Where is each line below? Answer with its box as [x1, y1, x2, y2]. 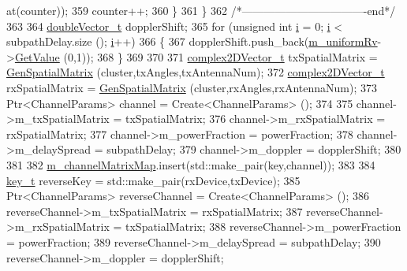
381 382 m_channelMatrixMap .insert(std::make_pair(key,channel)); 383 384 [6, 156, 375, 173]
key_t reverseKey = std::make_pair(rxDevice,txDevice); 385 [6, 172, 301, 188]
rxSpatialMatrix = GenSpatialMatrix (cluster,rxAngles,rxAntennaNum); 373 [6, 79, 377, 95]
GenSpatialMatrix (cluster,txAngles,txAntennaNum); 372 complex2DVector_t [6, 64, 385, 80]
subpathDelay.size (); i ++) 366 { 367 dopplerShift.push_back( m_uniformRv [6, 33, 378, 50]
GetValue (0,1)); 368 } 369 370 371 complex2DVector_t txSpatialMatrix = [14, 48, 378, 65]
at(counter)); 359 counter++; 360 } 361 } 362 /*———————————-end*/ [6, 2, 396, 18]
